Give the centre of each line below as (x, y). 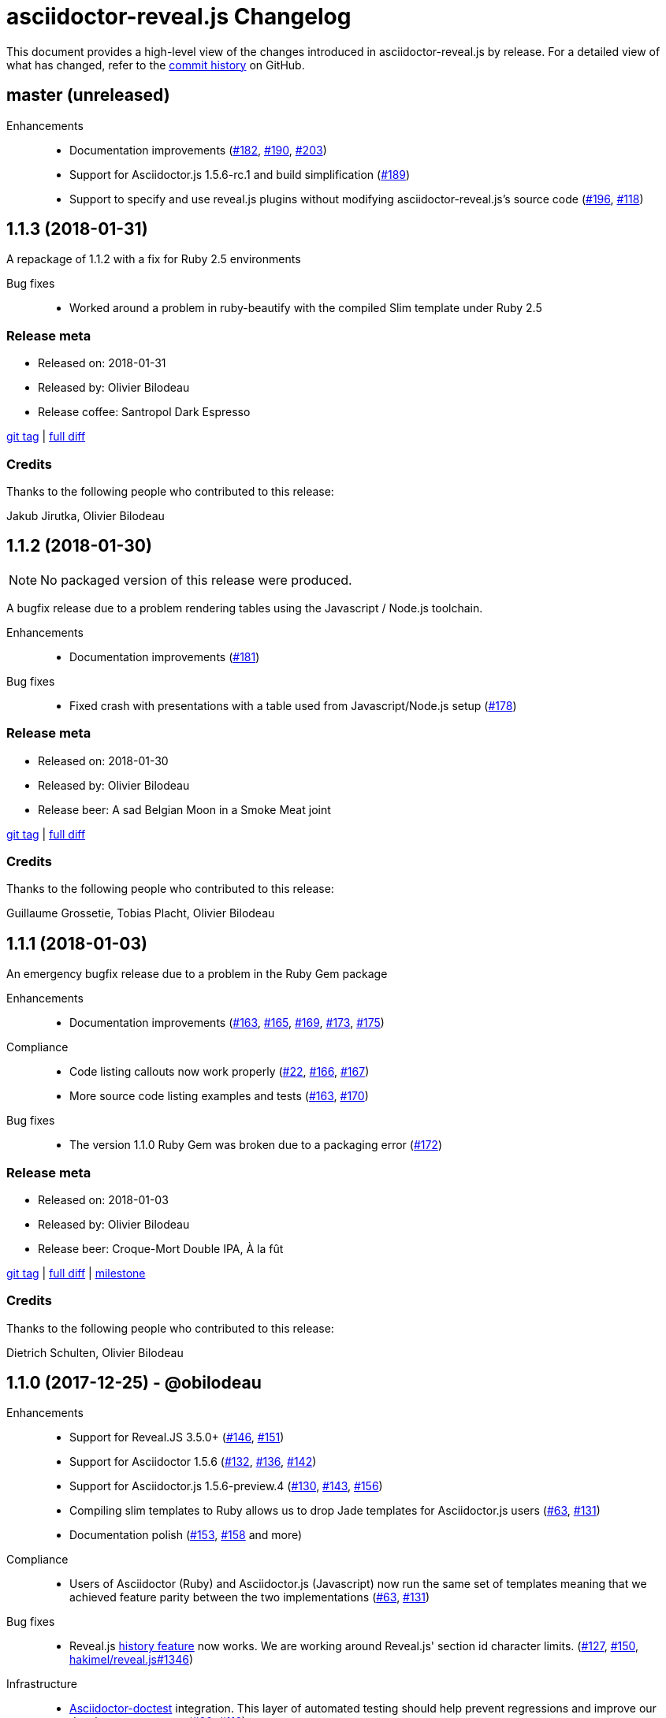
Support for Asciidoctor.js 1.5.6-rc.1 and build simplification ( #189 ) (240, 174)
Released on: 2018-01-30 (103, 760)
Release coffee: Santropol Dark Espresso (144, 412)
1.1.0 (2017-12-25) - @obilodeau (134, 1383)
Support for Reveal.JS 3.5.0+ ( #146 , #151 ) (177, 1437)
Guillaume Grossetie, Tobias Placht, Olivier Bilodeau (141, 913)
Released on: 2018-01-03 (103, 1199)
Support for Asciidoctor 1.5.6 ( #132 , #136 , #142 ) (193, 1462)
